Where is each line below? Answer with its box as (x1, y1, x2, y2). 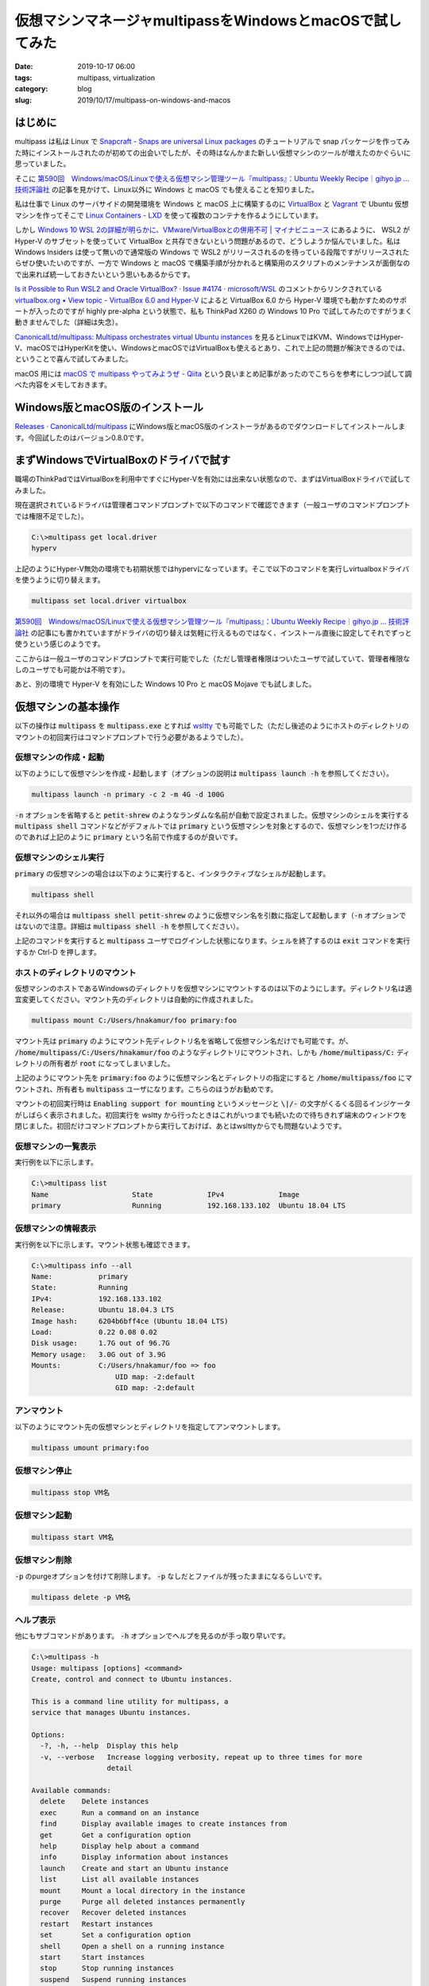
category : (14, 84, 48, 94)
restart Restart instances (40, 1919, 154, 1928)
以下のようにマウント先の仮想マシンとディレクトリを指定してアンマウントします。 (14, 1422, 285, 1432)
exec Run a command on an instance (40, 1808, 199, 1817)
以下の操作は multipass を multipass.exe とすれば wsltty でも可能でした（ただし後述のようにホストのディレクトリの (14, 721, 409, 731)
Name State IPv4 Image (31, 1190, 300, 1199)
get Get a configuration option (40, 1830, 191, 1839)
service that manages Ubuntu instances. (31, 1708, 191, 1717)
